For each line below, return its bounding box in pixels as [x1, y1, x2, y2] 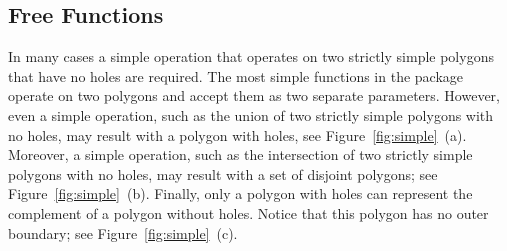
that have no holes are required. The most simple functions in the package [8, 65, 464, 86]
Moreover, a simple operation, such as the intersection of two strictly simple [8, 144, 473, 165]
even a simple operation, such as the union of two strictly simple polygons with [8, 104, 494, 125]
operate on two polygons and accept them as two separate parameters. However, [8, 85, 500, 106]
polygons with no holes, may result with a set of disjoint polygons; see [8, 163, 438, 184]
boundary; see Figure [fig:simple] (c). [8, 222, 238, 243]
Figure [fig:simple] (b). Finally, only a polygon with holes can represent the [8, 183, 473, 204]
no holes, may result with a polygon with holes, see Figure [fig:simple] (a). [8, 124, 467, 145]
